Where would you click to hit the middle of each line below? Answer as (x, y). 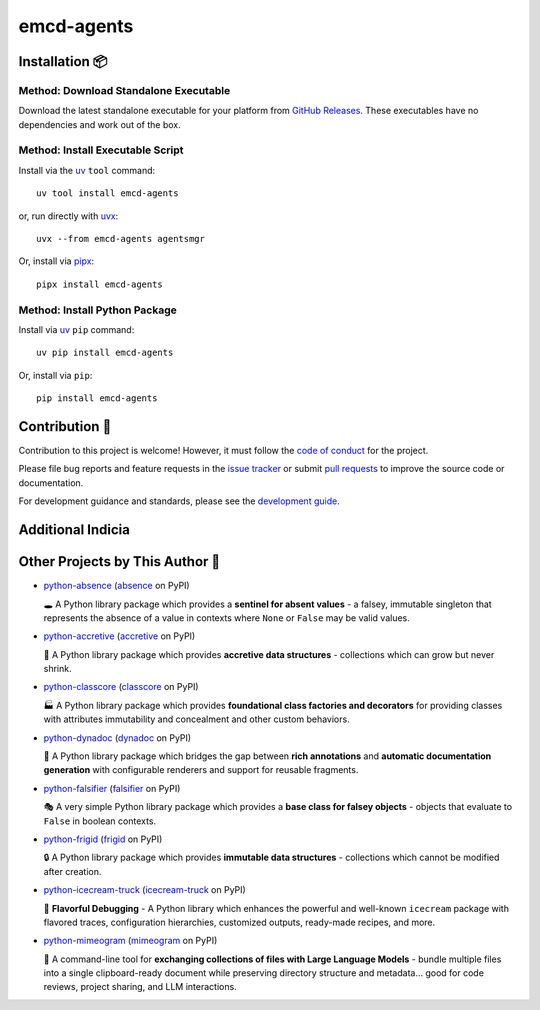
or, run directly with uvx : (68, 216)
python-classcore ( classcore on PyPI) (121, 687)
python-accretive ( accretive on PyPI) (119, 636)
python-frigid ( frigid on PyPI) (103, 839)
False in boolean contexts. (100, 821)
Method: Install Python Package (97, 310)
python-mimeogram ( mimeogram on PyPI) (130, 941)
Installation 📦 (63, 61)
